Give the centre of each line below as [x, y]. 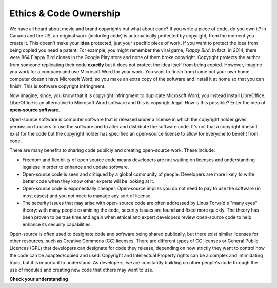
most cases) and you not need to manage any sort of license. [87, 196]
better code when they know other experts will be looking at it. [88, 181]
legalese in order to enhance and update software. [76, 167]
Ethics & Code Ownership [65, 13]
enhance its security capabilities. [57, 224]
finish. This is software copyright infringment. [57, 86]
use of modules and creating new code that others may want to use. [82, 270]
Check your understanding [39, 279]
